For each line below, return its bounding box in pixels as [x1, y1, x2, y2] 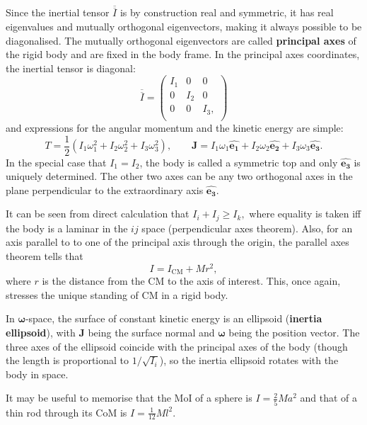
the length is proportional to [6, 353, 129, 368]
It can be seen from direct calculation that [6, 206, 190, 221]
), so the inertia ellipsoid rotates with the [159, 353, 339, 368]
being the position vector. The [228, 324, 360, 339]
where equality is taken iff [249, 206, 361, 221]
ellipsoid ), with [6, 324, 76, 339]
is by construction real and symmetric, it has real [120, 5, 334, 20]
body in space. [6, 366, 69, 381]
